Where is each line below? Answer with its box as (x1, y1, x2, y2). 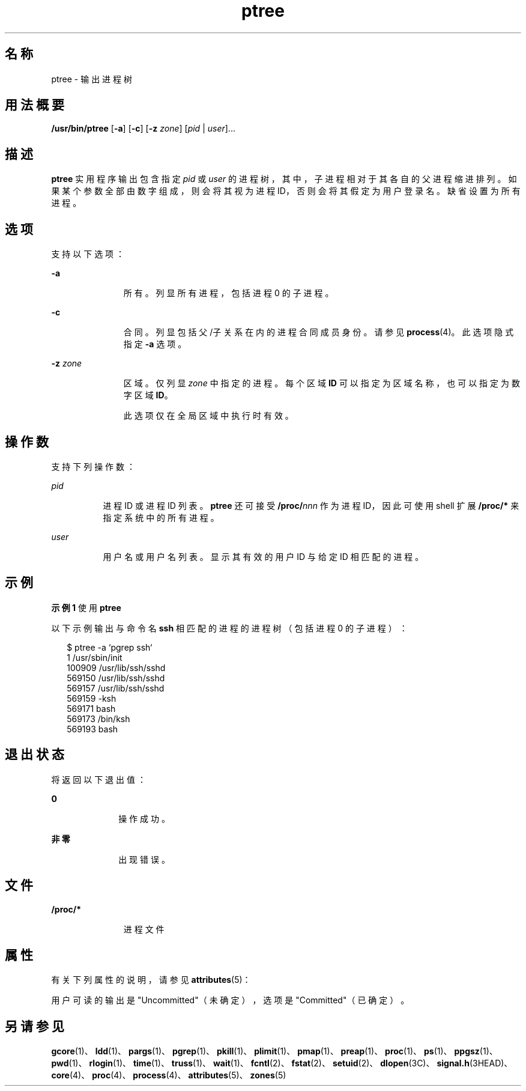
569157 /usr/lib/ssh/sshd (67, 682, 165, 693)
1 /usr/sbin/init (67, 652, 122, 663)
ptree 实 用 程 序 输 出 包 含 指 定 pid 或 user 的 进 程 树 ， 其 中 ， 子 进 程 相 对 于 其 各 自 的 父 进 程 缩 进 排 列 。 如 (51, 174, 517, 184)
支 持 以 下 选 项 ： (51, 249, 125, 260)
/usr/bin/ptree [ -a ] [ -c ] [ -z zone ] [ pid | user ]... (51, 123, 235, 134)
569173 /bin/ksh (67, 713, 130, 724)
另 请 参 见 (5, 1018, 64, 1034)
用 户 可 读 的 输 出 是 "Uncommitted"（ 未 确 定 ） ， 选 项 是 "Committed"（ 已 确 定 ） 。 (51, 995, 410, 1006)
